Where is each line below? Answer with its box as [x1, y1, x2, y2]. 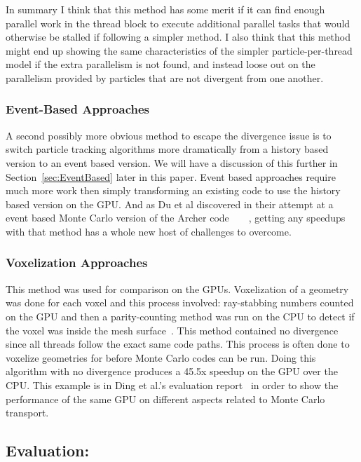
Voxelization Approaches [6, 254, 148, 271]
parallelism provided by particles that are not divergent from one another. [6, 70, 324, 85]
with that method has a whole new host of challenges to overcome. [6, 224, 292, 238]
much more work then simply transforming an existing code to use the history [6, 183, 341, 198]
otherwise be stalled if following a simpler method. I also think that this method [6, 29, 351, 44]
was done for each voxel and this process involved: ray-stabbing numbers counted [6, 295, 354, 310]
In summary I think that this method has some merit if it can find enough [6, 2, 325, 16]
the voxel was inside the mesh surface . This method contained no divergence [6, 322, 339, 337]
